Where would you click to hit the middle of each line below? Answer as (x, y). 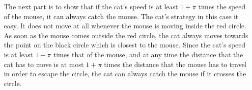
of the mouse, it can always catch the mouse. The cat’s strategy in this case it (121, 16)
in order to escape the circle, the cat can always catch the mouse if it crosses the (125, 74)
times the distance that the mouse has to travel (175, 64)
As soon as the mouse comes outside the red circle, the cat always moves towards (126, 35)
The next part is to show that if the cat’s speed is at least (91, 6)
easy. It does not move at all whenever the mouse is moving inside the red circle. (125, 26)
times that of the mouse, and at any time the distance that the (148, 54)
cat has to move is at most (44, 64)
